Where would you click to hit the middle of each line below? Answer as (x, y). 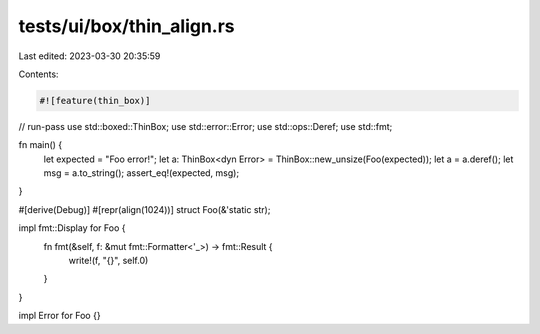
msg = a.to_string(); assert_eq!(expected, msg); (141, 173)
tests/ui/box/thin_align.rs (126, 26)
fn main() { (40, 145)
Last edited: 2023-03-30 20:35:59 (89, 56)
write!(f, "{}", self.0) (108, 261)
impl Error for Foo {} (59, 316)
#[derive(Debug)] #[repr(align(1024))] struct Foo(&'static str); (144, 209)
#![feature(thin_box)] (95, 100)
